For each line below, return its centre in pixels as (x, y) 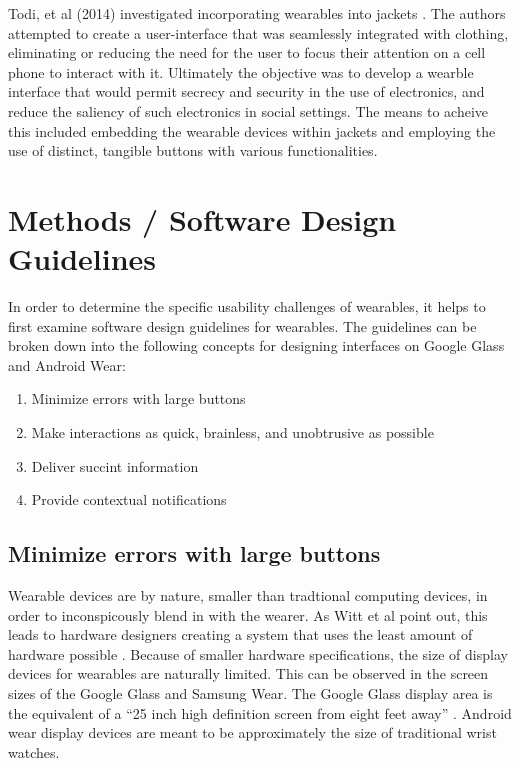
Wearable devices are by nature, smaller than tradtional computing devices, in (248, 595)
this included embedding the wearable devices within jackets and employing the (252, 130)
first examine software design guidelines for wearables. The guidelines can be (242, 325)
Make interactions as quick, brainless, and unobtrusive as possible (232, 432)
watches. (34, 751)
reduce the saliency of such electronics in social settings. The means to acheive (248, 110)
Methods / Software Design (202, 218)
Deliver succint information (115, 465)
